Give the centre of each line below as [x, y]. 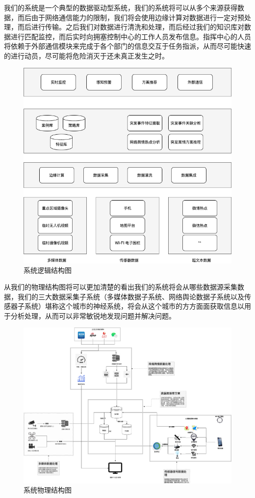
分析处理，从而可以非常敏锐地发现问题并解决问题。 [93, 315]
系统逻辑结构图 [48, 270]
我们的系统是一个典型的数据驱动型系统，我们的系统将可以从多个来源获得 [121, 7]
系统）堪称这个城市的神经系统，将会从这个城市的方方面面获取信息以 [134, 306]
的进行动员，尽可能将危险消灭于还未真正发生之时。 [86, 55]
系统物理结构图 [48, 490]
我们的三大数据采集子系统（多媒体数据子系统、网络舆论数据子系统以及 [131, 296]
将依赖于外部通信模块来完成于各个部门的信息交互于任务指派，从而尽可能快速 [127, 46]
